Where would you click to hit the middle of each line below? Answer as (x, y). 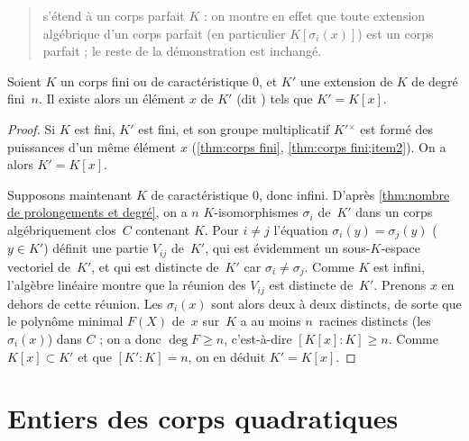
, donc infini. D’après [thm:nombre (354, 194)
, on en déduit (227, 356)
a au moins (271, 321)
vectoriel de (39, 266)
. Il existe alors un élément (112, 99)
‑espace (401, 248)
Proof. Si (32, 128)
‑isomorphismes (256, 212)
